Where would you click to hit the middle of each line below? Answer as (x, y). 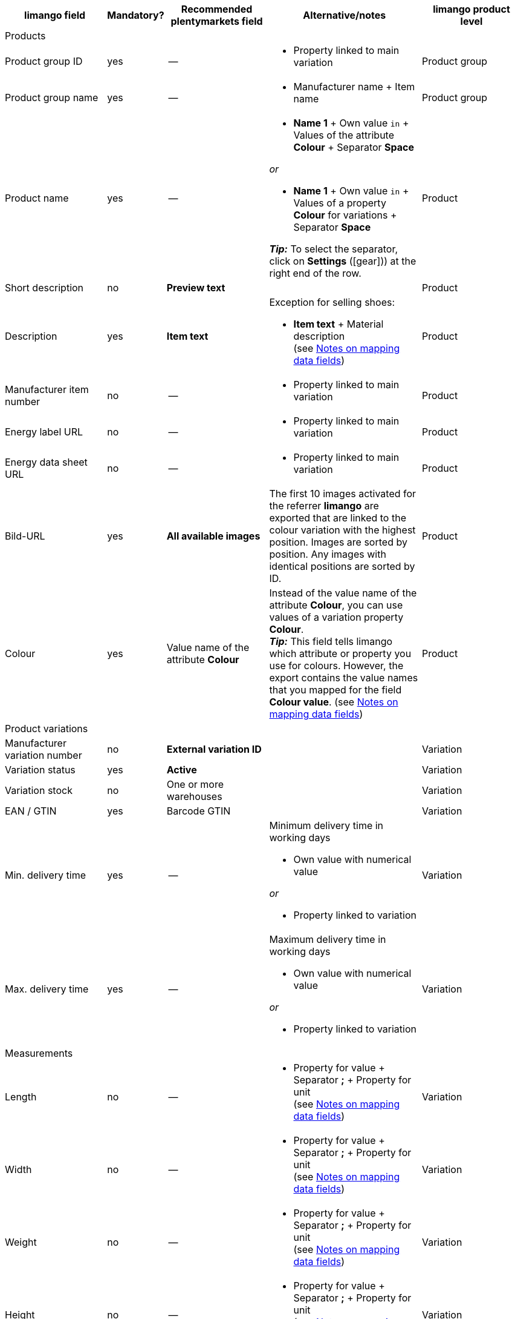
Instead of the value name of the (343, 593)
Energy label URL (44, 432)
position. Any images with (328, 554)
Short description (44, 288)
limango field (55, 15)
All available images (213, 536)
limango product (471, 9)
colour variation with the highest (342, 530)
